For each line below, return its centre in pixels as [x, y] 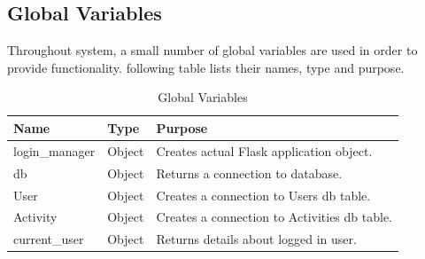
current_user [49, 239]
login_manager [54, 150]
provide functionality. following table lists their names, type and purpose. [206, 67]
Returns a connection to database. [249, 173]
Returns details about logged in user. [256, 239]
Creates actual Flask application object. [264, 150]
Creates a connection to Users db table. [263, 195]
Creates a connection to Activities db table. [274, 217]
